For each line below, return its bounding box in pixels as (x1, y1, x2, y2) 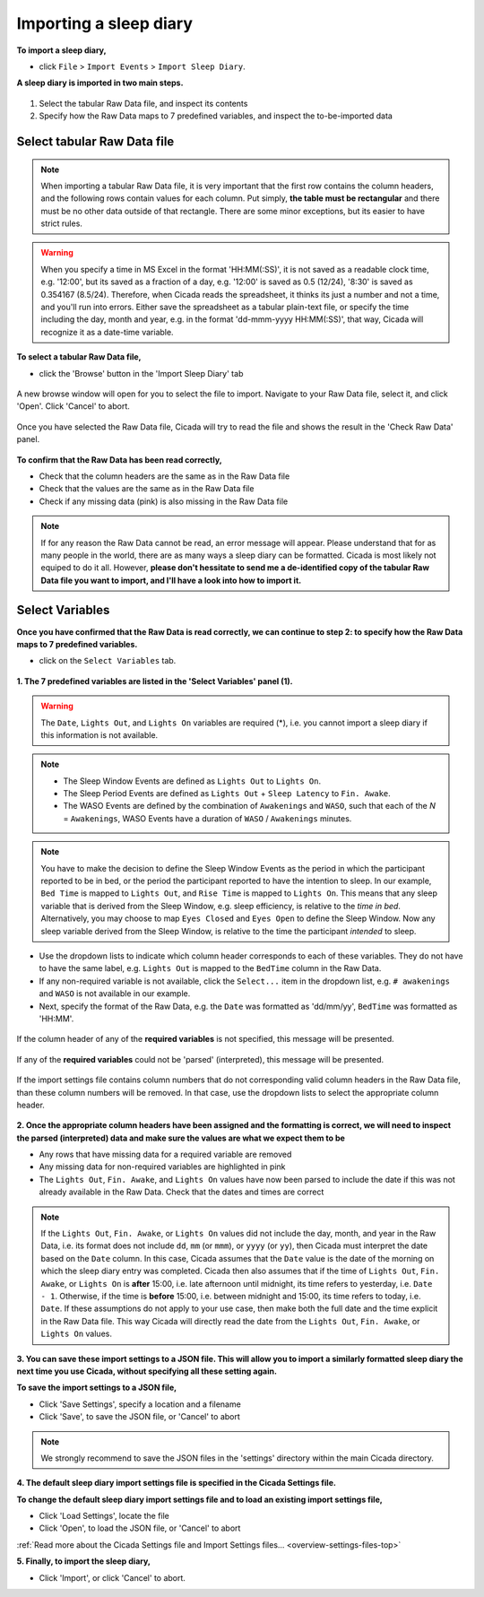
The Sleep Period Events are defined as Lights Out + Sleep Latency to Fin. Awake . (63, 788, 392, 799)
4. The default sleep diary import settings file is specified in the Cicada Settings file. (16, 1478, 336, 1489)
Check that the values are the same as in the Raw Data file (39, 483, 255, 494)
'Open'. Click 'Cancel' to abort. (16, 401, 130, 412)
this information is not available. (40, 729, 159, 740)
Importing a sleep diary (16, 13, 193, 33)
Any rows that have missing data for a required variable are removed (39, 1149, 292, 1160)
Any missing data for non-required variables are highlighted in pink (39, 1161, 286, 1172)
